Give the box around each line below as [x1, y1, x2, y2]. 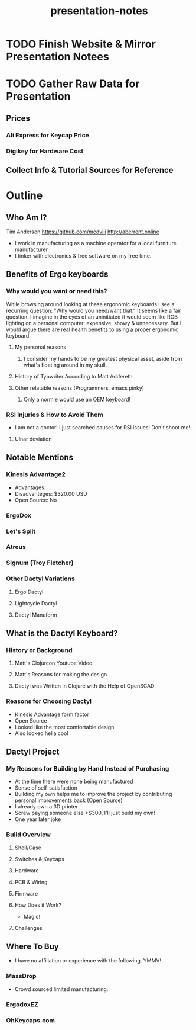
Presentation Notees [6, 50, 109, 63]
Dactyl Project [6, 747, 60, 757]
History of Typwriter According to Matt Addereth [14, 373, 133, 380]
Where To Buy [6, 942, 59, 952]
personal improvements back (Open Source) [14, 797, 123, 804]
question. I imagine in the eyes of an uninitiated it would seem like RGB [6, 313, 178, 320]
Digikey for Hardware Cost [6, 147, 84, 155]
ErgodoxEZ [6, 1000, 38, 1008]
